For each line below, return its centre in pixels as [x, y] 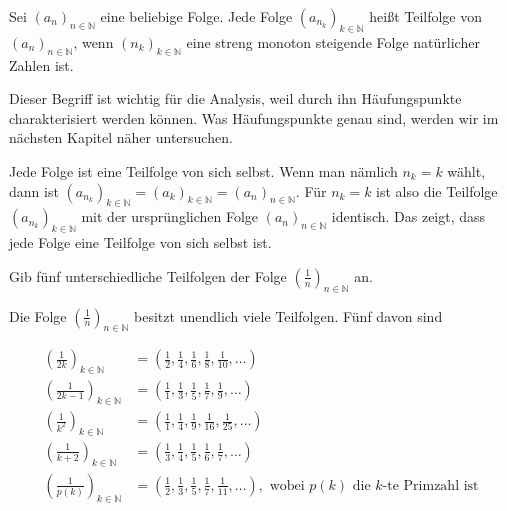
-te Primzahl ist [430, 485]
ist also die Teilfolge [437, 190]
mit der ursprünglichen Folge [170, 216]
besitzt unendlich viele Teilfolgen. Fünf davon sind [288, 315]
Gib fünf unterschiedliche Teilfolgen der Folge [148, 275]
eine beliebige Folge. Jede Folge [196, 16]
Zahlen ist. [41, 64]
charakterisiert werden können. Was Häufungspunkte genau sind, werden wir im [254, 117]
